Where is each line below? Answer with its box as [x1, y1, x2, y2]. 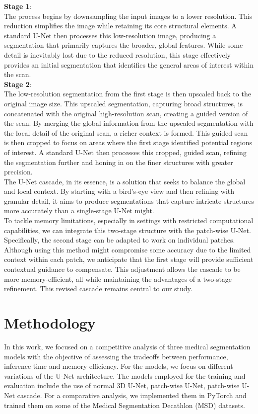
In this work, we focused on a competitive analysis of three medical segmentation [4, 341, 251, 351]
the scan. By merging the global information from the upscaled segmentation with [4, 118, 254, 128]
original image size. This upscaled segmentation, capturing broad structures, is [4, 98, 243, 108]
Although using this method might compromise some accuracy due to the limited [4, 244, 251, 254]
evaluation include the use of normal [4, 380, 115, 391]
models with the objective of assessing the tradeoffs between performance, [4, 351, 228, 361]
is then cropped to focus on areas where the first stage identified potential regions [4, 137, 252, 148]
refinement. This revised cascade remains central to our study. [4, 283, 193, 294]
